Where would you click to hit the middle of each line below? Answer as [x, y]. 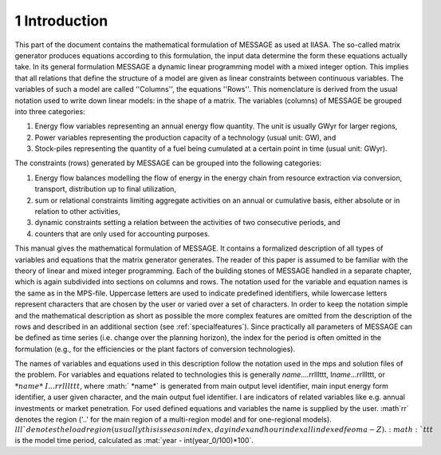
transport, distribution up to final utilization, [106, 189]
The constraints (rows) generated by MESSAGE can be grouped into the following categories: [168, 163]
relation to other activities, [78, 212]
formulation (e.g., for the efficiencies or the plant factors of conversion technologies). [155, 349]
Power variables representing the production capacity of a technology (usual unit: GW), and [185, 137]
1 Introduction [61, 21]
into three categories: [50, 111]
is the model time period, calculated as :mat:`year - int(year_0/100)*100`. [134, 441]
